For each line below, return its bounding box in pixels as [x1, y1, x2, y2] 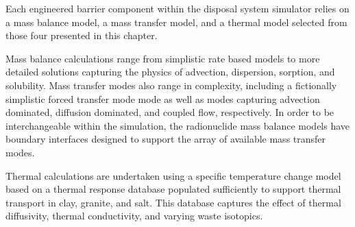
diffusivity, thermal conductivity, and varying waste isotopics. [5, 208, 263, 223]
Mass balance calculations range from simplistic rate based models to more [5, 51, 320, 65]
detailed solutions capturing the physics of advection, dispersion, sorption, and [5, 64, 335, 79]
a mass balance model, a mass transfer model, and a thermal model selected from [5, 14, 347, 29]
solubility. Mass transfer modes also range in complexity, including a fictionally [5, 77, 337, 92]
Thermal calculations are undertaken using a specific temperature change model [5, 168, 341, 182]
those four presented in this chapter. [5, 28, 158, 43]
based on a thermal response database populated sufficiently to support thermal [5, 182, 341, 196]
